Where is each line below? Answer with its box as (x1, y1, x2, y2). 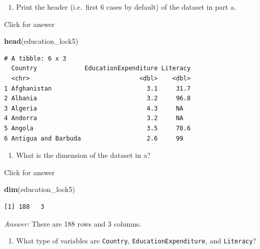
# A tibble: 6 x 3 (4, 54, 66, 62)
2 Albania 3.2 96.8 (4, 95, 191, 102)
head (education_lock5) (4, 36, 79, 46)
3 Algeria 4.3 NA (4, 104, 183, 112)
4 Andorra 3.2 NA (4, 115, 183, 122)
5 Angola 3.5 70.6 (4, 124, 191, 132)
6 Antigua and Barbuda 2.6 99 (4, 134, 183, 142)
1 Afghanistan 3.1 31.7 (4, 85, 191, 92)
